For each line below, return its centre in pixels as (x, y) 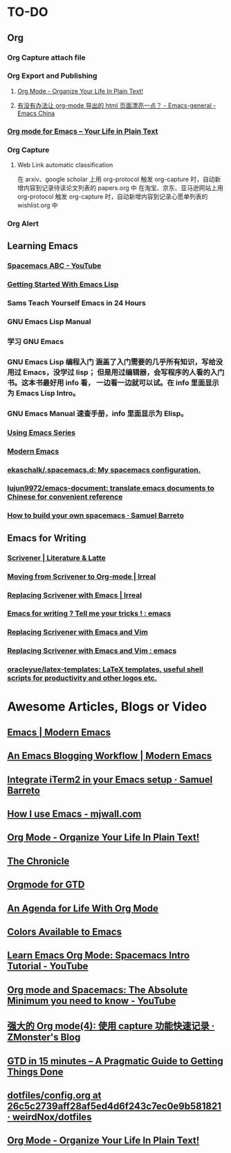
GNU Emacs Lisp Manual (49, 322)
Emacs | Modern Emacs (59, 732)
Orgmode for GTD (46, 885)
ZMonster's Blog (44, 1037)
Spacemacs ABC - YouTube (54, 266)
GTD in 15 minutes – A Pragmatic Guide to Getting (115, 1061)
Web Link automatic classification (65, 165)
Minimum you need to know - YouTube (92, 1001)
